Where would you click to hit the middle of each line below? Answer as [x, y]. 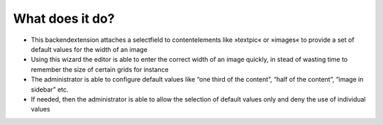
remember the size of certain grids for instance [100, 69]
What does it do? [64, 18]
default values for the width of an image [89, 49]
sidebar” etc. [50, 89]
